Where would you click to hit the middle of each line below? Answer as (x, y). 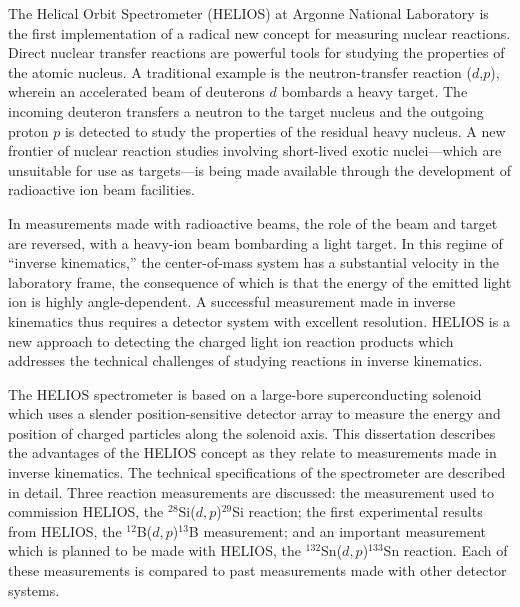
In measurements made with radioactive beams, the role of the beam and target (253, 222)
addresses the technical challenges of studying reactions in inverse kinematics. (245, 360)
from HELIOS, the (65, 530)
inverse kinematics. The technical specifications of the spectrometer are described (257, 472)
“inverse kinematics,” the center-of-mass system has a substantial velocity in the (254, 262)
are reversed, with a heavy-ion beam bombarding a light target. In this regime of (255, 242)
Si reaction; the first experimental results (357, 511)
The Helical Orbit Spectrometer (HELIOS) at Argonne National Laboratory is (248, 13)
